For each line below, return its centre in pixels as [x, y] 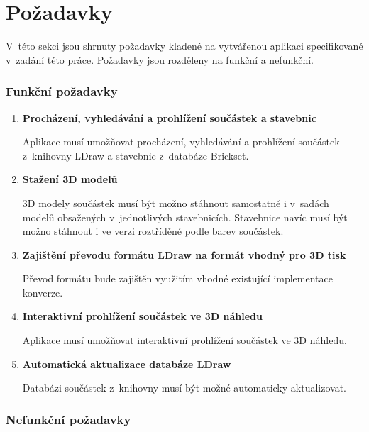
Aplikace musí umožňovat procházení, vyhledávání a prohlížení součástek [181, 142]
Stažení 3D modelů [70, 179]
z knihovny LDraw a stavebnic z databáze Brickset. [136, 155]
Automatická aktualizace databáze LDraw [127, 364]
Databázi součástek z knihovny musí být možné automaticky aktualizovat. [184, 388]
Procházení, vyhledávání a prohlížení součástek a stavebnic [169, 117]
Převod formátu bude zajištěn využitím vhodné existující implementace [177, 278]
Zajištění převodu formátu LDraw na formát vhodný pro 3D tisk [184, 254]
